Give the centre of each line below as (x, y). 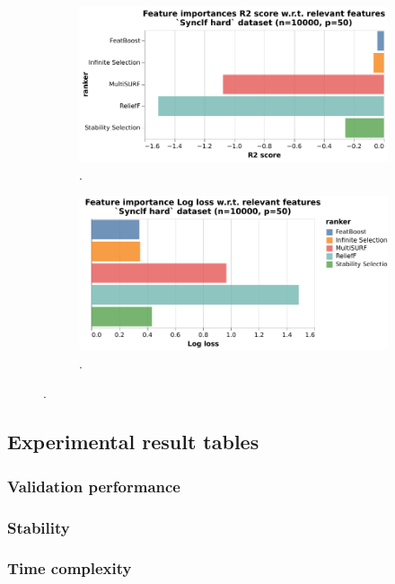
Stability (39, 527)
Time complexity (70, 568)
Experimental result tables (133, 442)
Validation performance (94, 486)
